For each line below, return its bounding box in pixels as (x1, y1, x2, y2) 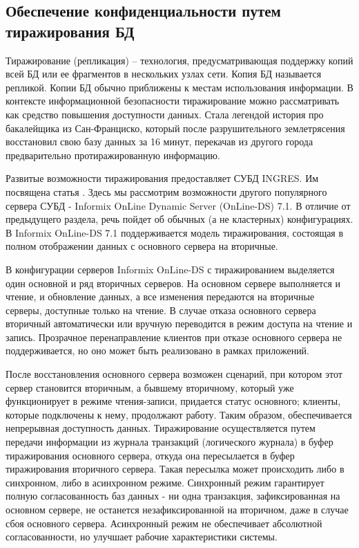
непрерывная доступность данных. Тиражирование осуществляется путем (6, 421, 316, 435)
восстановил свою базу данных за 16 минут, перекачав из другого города (6, 134, 313, 149)
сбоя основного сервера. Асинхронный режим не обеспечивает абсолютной (6, 515, 322, 530)
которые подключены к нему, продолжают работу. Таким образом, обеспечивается (6, 407, 352, 421)
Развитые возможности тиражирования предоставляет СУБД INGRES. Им (6, 171, 319, 185)
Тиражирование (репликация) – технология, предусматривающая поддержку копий (6, 53, 353, 67)
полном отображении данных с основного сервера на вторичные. (6, 239, 278, 253)
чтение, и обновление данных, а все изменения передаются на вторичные (6, 289, 315, 304)
